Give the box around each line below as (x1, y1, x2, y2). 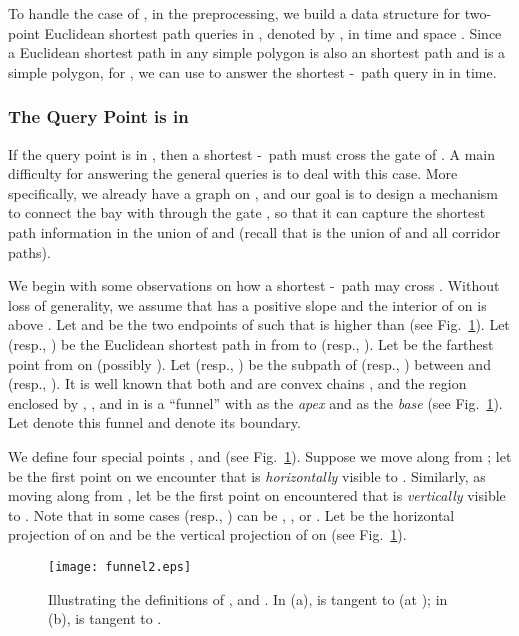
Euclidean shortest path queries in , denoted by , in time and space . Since (44, 22, 502, 43)
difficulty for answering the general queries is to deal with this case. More (8, 163, 458, 184)
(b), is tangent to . (48, 608, 162, 629)
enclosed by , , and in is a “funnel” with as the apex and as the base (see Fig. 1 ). (8, 392, 503, 413)
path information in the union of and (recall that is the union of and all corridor (8, 221, 501, 242)
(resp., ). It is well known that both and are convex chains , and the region (8, 373, 467, 394)
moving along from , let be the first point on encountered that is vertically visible (8, 485, 506, 506)
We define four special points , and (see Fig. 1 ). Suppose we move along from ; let (8, 445, 512, 466)
